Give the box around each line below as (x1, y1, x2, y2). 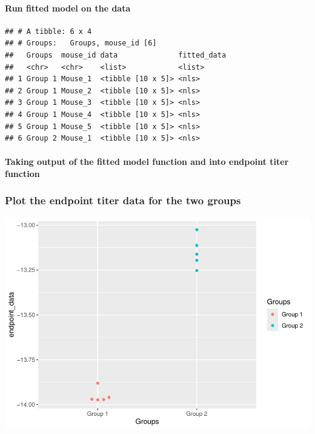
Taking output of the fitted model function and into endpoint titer (5, 155, 289, 168)
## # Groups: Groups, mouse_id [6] (5, 39, 157, 48)
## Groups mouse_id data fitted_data (5, 50, 227, 59)
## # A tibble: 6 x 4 (5, 27, 92, 36)
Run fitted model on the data (5, 1, 131, 14)
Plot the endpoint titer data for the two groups (5, 193, 241, 208)
